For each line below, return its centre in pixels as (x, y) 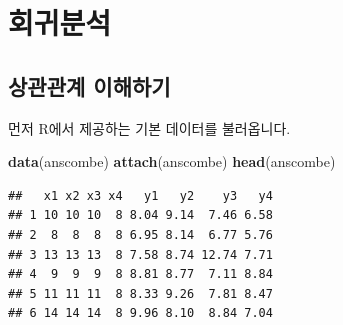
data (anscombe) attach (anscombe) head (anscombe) (172, 161)
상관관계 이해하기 (89, 85)
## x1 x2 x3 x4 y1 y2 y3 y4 (140, 195)
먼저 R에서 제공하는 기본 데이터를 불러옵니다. (149, 127)
